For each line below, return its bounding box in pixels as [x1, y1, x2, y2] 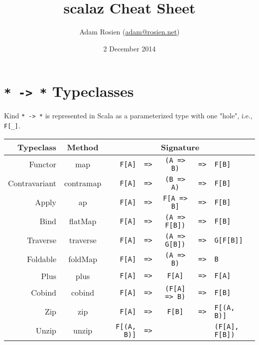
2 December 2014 [103, 43, 156, 53]
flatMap [69, 215, 97, 227]
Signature [161, 141, 200, 153]
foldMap [68, 253, 98, 265]
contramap [64, 177, 102, 189]
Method [67, 141, 99, 153]
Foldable [27, 253, 56, 265]
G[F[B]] [214, 236, 243, 244]
